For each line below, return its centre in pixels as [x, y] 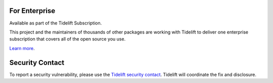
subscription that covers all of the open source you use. [67, 39]
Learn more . [22, 48]
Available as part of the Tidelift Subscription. [56, 23]
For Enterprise [32, 11]
